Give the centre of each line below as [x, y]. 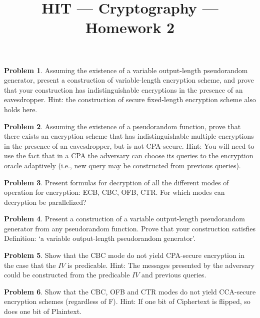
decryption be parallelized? [45, 202]
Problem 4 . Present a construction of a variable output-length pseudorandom [124, 219]
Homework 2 [130, 27]
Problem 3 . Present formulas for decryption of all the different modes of [116, 182]
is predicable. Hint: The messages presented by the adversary [161, 265]
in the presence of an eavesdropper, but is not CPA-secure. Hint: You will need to [129, 145]
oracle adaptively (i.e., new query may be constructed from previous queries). [122, 165]
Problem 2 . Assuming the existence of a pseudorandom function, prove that [122, 126]
